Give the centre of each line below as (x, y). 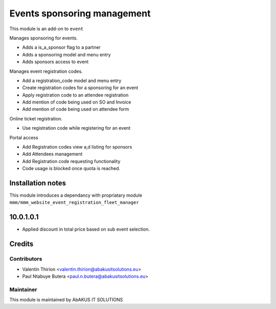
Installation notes (38, 183)
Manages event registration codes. (46, 71)
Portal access (24, 137)
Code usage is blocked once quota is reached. (71, 169)
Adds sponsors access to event (55, 62)
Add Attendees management (52, 154)
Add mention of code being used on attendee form (76, 109)
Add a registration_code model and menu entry (72, 80)
